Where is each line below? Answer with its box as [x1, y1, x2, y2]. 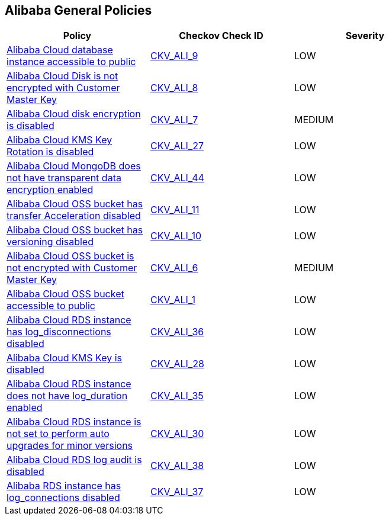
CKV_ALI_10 [150, 230, 202, 242]
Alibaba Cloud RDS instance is [7, 416, 142, 428]
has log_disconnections [7, 326, 111, 338]
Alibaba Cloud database [7, 44, 113, 56]
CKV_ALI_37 [150, 486, 204, 498]
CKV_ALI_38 [150, 460, 204, 472]
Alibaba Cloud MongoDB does [7, 160, 141, 172]
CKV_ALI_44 [150, 172, 204, 184]
